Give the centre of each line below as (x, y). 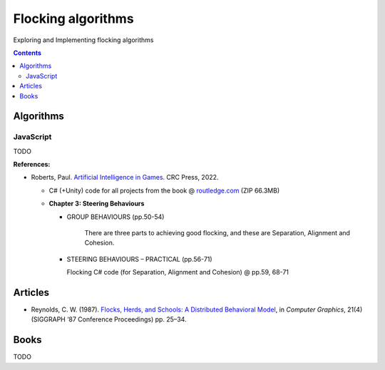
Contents (27, 53)
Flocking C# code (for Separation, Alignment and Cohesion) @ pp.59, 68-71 (178, 272)
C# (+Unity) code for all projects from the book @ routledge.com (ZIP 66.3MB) (164, 190)
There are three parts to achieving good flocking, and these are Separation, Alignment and (217, 233)
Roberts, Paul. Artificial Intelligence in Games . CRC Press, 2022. (125, 178)
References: (32, 165)
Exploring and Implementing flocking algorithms (83, 40)
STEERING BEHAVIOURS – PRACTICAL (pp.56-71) (140, 259)
